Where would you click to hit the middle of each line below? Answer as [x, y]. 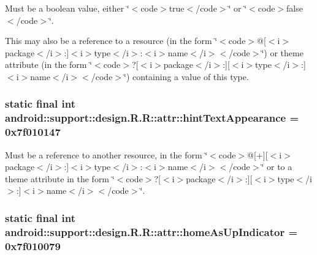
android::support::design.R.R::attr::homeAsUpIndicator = [151, 231]
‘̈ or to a [277, 167]
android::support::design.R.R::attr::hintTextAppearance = [152, 118]
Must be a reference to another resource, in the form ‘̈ [106, 154]
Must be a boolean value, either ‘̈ [67, 8]
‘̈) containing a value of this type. [186, 76]
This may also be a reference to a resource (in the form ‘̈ [111, 41]
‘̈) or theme [282, 52]
